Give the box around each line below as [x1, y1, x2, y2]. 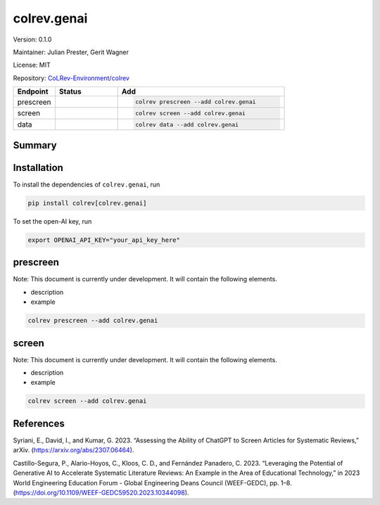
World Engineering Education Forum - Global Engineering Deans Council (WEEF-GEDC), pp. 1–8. [13, 478, 292, 487]
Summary [13, 139, 57, 151]
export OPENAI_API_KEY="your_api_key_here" [27, 236, 181, 244]
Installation [13, 162, 63, 174]
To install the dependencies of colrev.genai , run [13, 180, 160, 188]
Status [58, 87, 82, 96]
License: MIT [13, 60, 51, 70]
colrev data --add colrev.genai [134, 120, 239, 128]
